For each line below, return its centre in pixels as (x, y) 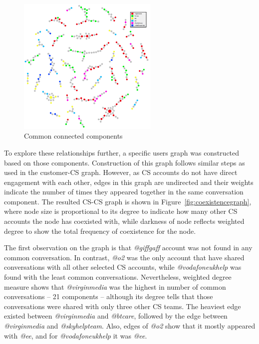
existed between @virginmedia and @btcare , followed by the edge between (116, 316)
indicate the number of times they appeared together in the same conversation (124, 192)
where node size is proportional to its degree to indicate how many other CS (121, 211)
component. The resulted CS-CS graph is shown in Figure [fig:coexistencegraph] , (128, 201)
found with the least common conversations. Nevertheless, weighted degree (118, 277)
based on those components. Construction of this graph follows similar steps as (125, 162)
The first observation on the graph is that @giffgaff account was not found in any (128, 248)
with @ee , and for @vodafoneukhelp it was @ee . (76, 335)
